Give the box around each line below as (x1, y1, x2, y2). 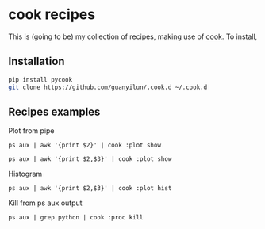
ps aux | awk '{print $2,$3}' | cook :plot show (8, 155, 172, 163)
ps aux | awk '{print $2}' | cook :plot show (8, 141, 161, 150)
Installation (8, 55, 65, 68)
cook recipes (8, 6, 96, 24)
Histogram (8, 169, 43, 179)
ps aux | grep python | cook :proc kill (8, 214, 144, 222)
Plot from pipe (8, 126, 55, 135)
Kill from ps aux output (8, 198, 83, 208)
